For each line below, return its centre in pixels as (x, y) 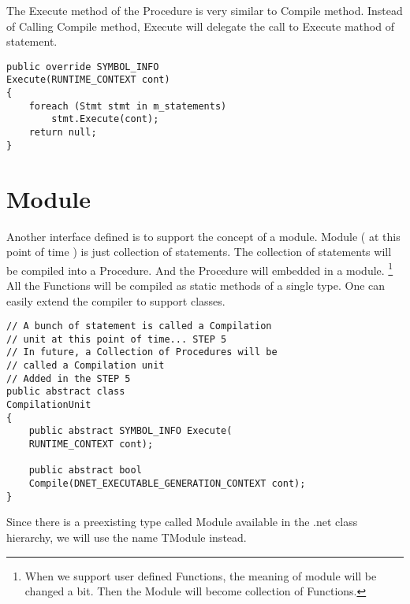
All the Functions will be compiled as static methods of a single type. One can (196, 285)
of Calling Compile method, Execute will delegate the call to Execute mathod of (200, 26)
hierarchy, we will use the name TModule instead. (127, 537)
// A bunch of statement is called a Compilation (139, 326)
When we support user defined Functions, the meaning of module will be (201, 575)
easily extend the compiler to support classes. (116, 300)
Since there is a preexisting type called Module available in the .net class (182, 522)
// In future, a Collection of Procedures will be (142, 352)
